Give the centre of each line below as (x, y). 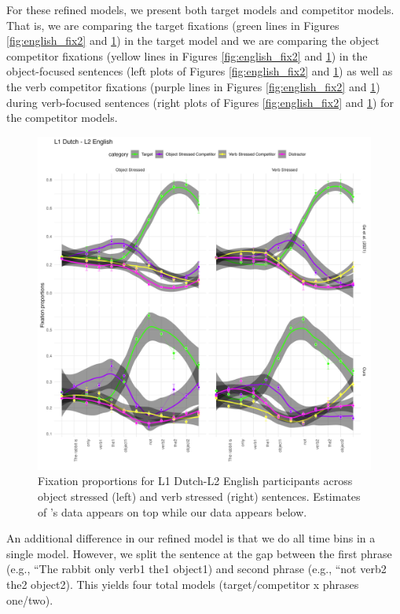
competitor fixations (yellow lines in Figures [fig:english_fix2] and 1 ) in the (187, 55)
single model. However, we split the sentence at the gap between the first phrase (199, 553)
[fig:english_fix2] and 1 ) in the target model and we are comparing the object (193, 40)
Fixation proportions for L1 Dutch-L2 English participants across (195, 481)
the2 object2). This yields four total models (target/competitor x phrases (183, 584)
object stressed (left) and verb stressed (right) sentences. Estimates (199, 496)
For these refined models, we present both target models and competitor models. (200, 9)
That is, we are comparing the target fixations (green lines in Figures (173, 25)
